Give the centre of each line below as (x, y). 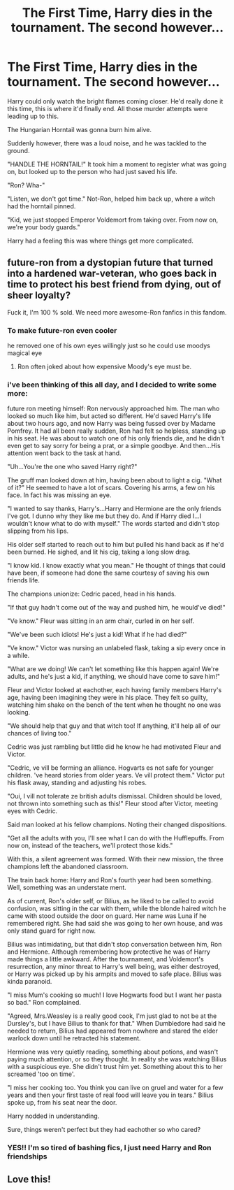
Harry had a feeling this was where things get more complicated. (101, 241)
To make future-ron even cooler (62, 330)
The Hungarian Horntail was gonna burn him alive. (80, 129)
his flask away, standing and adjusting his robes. (77, 783)
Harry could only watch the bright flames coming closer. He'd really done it (115, 101)
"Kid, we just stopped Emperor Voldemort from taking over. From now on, (113, 220)
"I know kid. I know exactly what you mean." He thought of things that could (116, 566)
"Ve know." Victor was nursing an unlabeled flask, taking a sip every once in (116, 648)
